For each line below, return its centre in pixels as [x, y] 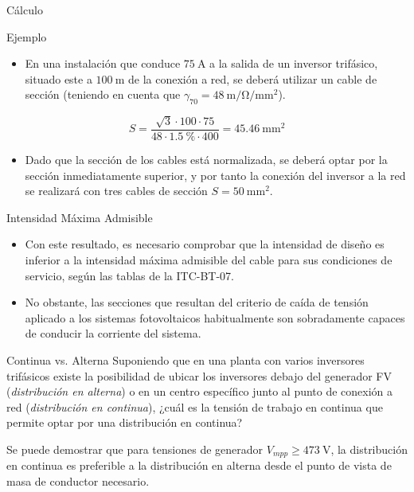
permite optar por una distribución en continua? [125, 422]
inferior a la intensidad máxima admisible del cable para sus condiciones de [209, 259]
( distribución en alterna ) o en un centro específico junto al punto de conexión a [200, 391]
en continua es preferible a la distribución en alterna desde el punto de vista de [199, 465]
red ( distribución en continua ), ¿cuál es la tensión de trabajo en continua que [195, 406]
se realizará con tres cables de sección [116, 191]
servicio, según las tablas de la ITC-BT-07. [130, 275]
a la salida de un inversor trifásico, [294, 63]
